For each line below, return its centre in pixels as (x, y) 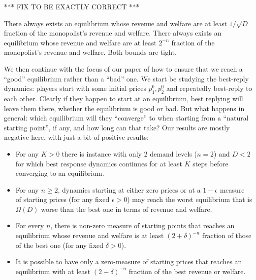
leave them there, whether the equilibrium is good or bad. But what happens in (124, 108)
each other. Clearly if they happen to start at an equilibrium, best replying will (124, 98)
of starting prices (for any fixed (63, 199)
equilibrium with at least (53, 271)
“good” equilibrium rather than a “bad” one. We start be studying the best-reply (127, 78)
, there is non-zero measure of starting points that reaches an (143, 225)
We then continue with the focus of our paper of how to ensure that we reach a (123, 68)
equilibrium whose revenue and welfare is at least (90, 235)
